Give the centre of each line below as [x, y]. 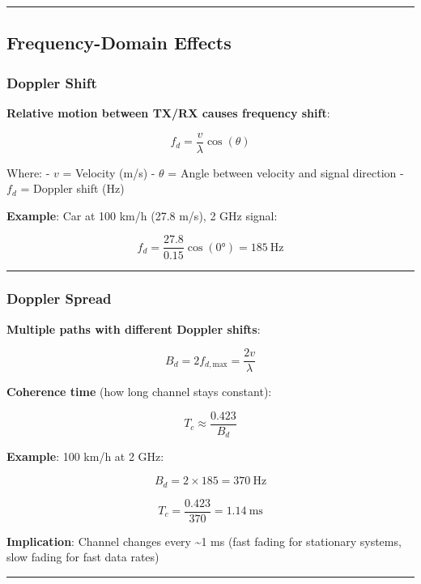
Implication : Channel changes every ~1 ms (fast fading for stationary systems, [204, 541]
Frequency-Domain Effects [119, 43]
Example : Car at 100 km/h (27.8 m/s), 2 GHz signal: [142, 215]
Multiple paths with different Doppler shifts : [134, 328]
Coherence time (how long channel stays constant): [139, 392]
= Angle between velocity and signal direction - [286, 172]
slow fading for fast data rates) [83, 557]
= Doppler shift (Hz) [72, 188]
